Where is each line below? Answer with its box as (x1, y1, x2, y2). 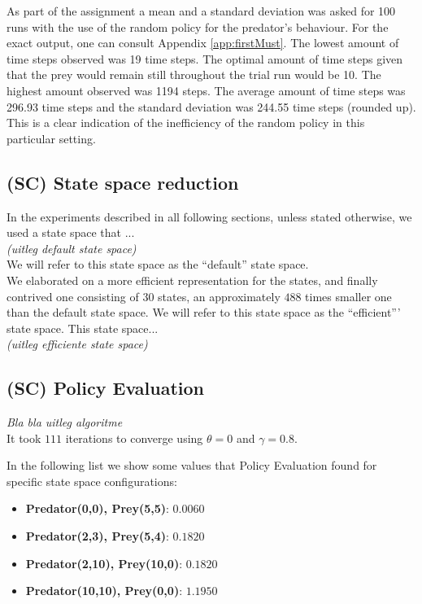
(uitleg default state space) (7, 239, 137, 256)
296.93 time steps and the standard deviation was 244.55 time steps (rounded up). (7, 98, 416, 115)
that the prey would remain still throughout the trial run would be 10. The (7, 66, 381, 83)
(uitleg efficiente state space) (7, 335, 148, 352)
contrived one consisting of (7, 287, 139, 304)
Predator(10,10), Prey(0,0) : (25, 582, 183, 599)
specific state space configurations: (7, 472, 177, 489)
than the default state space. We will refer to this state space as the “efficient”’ (7, 304, 401, 321)
